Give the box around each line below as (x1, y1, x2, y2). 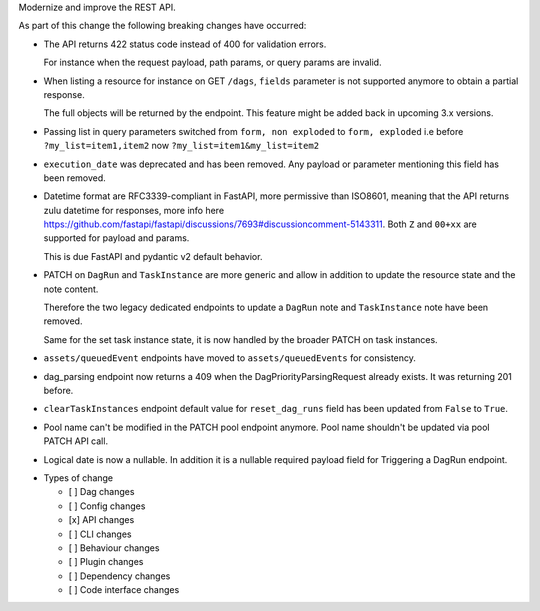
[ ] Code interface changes (68, 584, 180, 596)
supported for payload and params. (43, 232, 190, 244)
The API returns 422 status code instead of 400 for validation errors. (43, 38, 327, 50)
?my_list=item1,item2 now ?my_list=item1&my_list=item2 (43, 140, 320, 152)
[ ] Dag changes (68, 486, 135, 498)
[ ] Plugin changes (68, 556, 144, 568)
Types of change (43, 471, 114, 484)
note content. (43, 283, 99, 295)
